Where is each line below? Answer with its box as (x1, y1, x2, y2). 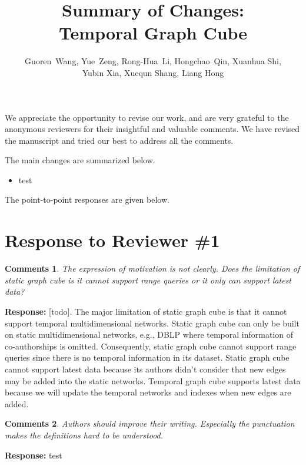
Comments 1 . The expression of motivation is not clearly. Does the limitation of (5, 262, 300, 275)
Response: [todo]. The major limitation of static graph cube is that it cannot (5, 305, 287, 317)
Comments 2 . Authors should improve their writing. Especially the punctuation (5, 417, 295, 430)
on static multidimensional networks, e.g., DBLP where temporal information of (5, 328, 294, 341)
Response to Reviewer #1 (5, 228, 220, 252)
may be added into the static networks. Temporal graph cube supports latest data (5, 374, 301, 387)
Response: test (5, 448, 62, 461)
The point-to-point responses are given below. (5, 193, 169, 206)
